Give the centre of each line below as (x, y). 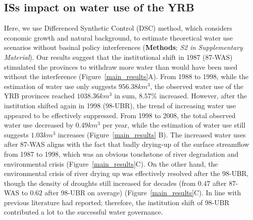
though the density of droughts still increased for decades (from (100, 183)
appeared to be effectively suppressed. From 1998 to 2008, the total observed (120, 115)
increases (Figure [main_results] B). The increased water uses (152, 134)
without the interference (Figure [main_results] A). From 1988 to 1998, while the (126, 76)
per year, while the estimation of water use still (174, 125)
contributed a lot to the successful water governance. (84, 212)
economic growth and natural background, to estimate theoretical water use (118, 37)
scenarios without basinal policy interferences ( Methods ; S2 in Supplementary (124, 47)
